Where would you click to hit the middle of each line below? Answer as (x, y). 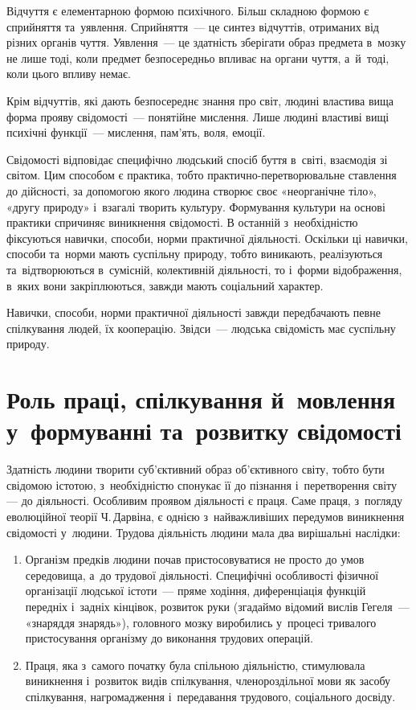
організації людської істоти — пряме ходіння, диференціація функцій (196, 591)
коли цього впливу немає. (69, 74)
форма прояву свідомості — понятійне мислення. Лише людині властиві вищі (198, 116)
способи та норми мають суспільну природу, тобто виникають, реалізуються (195, 254)
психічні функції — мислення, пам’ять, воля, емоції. (136, 132)
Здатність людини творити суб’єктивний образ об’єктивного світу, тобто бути (196, 469)
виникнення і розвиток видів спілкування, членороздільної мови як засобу (208, 681)
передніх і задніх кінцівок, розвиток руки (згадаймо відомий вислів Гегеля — (217, 606)
